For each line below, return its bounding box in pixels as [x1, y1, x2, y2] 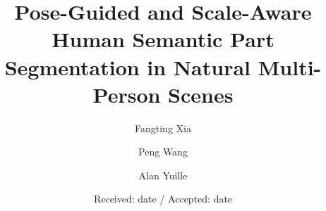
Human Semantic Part [52, 25, 274, 53]
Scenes [168, 79, 234, 108]
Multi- [258, 52, 322, 81]
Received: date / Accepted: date [93, 191, 233, 206]
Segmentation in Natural [4, 52, 251, 81]
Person [92, 79, 161, 108]
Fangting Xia [135, 120, 191, 135]
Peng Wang [138, 144, 188, 159]
